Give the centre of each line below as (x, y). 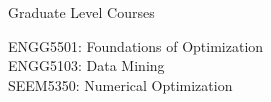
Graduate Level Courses (81, 12)
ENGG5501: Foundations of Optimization (136, 45)
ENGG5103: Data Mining (86, 65)
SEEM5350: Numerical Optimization (120, 84)
